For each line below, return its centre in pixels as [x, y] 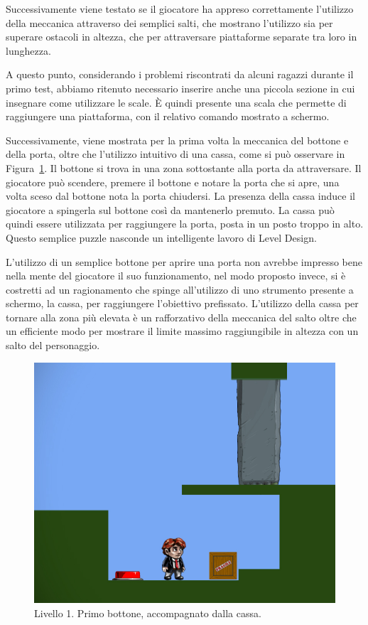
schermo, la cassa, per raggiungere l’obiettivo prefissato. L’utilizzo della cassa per [182, 303]
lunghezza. [28, 50]
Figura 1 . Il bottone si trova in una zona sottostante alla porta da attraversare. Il [184, 167]
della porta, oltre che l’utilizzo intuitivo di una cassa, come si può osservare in [175, 154]
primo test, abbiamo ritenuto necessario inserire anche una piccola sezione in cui [180, 88]
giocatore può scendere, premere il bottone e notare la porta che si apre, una [173, 182]
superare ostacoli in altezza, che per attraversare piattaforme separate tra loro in [182, 37]
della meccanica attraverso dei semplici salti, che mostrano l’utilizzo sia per [169, 22]
